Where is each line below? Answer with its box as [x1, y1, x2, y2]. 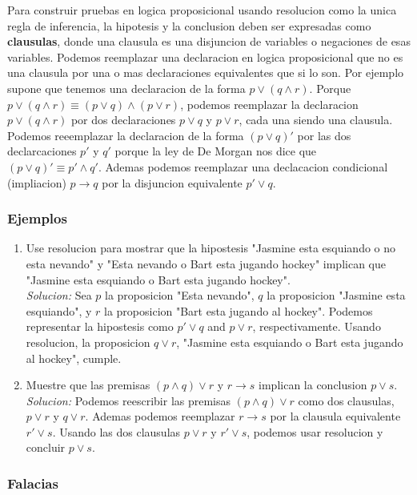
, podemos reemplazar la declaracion [180, 95, 359, 112]
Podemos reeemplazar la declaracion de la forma [7, 127, 244, 143]
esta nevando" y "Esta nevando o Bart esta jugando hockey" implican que [26, 255, 386, 272]
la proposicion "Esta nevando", [105, 287, 255, 304]
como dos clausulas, [298, 392, 395, 408]
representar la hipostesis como [26, 318, 174, 335]
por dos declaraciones [70, 111, 176, 128]
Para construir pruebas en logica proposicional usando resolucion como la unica [7, 2, 397, 18]
